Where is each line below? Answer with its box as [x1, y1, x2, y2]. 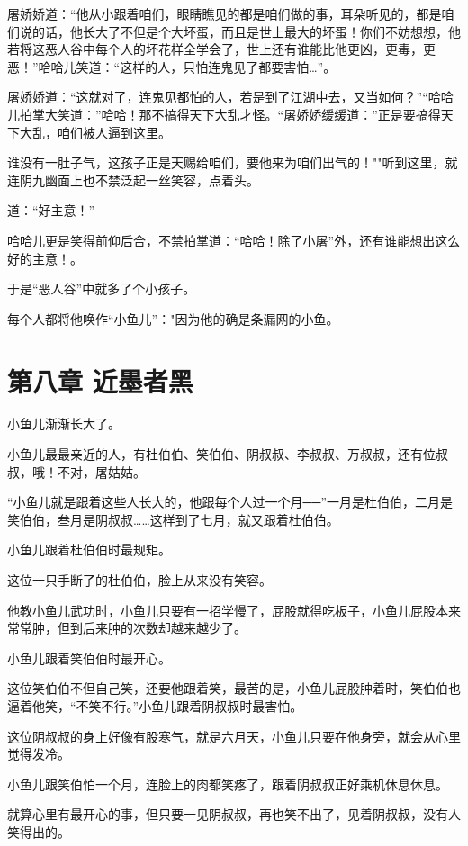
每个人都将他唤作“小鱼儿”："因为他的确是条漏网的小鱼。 [7, 309, 339, 328]
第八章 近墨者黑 [7, 362, 193, 399]
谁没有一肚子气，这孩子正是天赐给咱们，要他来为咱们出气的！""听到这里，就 [7, 153, 458, 172]
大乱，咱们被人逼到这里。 [19, 122, 171, 141]
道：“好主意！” [7, 201, 95, 220]
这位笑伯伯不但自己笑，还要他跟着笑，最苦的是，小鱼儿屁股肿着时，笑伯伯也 [7, 679, 461, 697]
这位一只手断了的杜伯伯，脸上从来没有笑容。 [7, 571, 272, 589]
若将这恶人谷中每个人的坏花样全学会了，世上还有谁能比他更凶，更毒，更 [7, 40, 436, 58]
